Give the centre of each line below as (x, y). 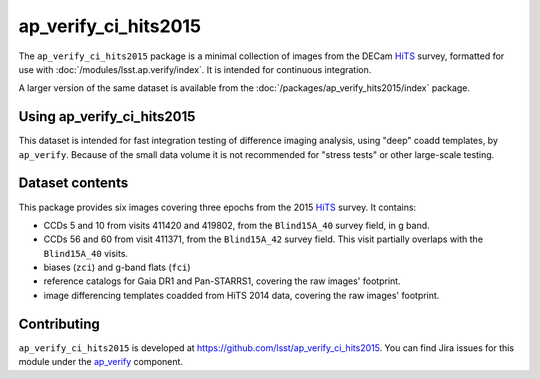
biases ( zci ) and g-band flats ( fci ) (117, 267)
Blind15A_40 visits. (86, 253)
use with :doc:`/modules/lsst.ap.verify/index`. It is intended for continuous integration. (195, 69)
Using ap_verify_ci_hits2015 (107, 116)
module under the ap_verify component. (101, 362)
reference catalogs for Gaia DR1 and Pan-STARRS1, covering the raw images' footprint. (222, 281)
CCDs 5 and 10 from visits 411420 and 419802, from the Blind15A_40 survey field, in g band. (236, 225)
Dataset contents (73, 183)
